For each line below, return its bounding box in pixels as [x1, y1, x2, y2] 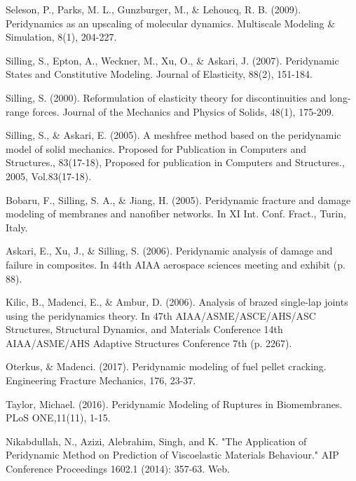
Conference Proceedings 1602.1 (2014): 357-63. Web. [6, 461, 231, 476]
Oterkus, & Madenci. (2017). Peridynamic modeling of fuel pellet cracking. [6, 359, 327, 374]
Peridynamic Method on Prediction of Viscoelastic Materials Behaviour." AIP [6, 447, 339, 462]
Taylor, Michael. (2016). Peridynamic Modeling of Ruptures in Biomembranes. [6, 396, 343, 411]
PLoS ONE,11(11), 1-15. [6, 410, 111, 425]
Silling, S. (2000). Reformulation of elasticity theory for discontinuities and [6, 90, 327, 104]
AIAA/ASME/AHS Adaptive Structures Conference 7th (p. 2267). [6, 335, 292, 350]
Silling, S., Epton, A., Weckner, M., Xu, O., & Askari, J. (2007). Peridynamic [6, 53, 339, 67]
